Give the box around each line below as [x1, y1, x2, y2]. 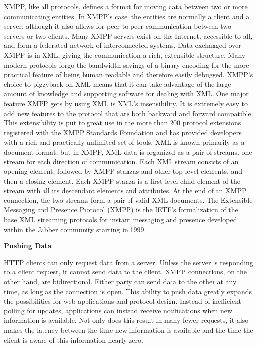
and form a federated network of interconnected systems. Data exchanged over [4, 40, 241, 50]
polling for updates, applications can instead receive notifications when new [4, 305, 233, 315]
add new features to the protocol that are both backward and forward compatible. [4, 108, 253, 118]
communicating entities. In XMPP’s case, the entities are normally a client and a [4, 11, 250, 21]
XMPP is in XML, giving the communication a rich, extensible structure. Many [4, 49, 246, 60]
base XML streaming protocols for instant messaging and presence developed [4, 214, 237, 225]
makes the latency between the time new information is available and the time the [4, 325, 253, 335]
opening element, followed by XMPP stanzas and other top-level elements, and [4, 166, 243, 176]
